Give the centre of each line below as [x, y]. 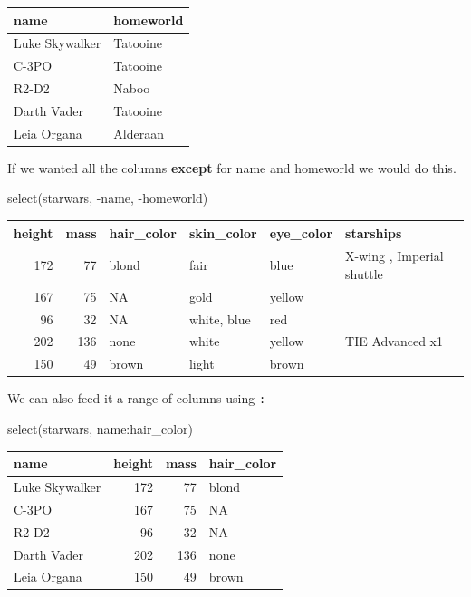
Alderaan [139, 133]
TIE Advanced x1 [394, 341]
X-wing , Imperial [394, 256]
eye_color [301, 232]
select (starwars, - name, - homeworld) [108, 198]
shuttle [364, 273]
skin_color [223, 232]
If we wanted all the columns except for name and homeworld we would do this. [232, 167]
